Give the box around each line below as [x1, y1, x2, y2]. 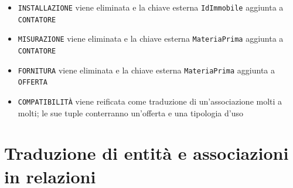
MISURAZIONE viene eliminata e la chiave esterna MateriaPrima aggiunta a [18, 32, 284, 45]
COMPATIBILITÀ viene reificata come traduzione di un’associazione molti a [18, 95, 282, 107]
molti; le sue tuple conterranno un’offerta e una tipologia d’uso [18, 106, 243, 119]
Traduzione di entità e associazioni [4, 141, 289, 165]
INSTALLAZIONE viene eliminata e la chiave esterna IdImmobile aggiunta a [18, 1, 284, 13]
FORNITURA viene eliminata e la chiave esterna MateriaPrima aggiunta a [18, 63, 275, 76]
